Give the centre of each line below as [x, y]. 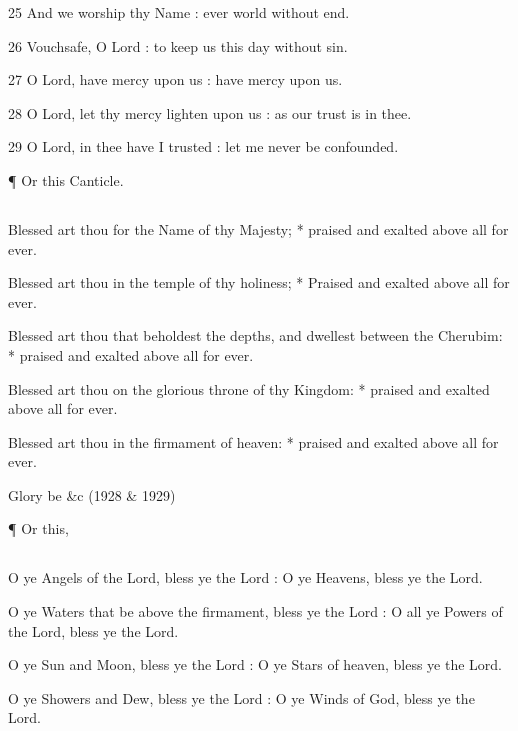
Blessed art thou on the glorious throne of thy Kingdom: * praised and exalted [249, 388]
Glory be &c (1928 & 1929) [92, 494]
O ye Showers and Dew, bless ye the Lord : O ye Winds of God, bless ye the [241, 697]
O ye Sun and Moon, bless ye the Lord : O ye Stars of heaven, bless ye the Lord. [255, 664]
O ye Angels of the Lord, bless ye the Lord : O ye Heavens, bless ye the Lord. [245, 577]
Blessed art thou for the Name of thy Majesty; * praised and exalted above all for [258, 228]
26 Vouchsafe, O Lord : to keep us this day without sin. [178, 45]
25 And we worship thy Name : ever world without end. [179, 12]
